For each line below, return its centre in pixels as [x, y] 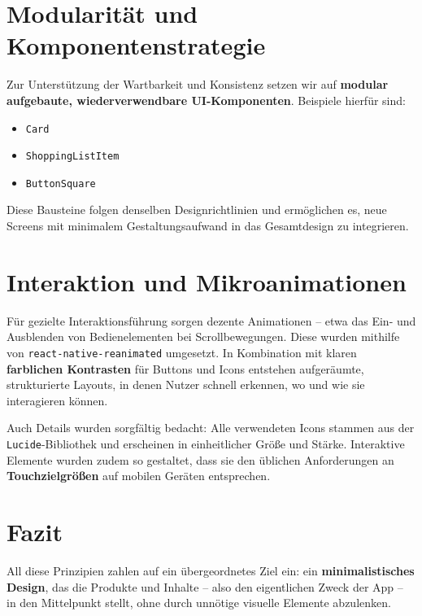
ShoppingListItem [72, 157]
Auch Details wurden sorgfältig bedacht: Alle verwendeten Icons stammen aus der [211, 428]
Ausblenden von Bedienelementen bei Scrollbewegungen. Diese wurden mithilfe [203, 336]
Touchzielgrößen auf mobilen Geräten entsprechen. [139, 476]
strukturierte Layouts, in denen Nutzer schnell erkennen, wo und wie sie [186, 384]
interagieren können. [57, 400]
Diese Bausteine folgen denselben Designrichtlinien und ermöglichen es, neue [197, 210]
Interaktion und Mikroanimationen [207, 281]
